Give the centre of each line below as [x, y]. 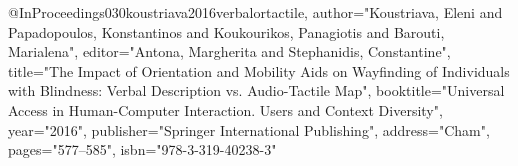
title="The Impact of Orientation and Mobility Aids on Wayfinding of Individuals [259, 70]
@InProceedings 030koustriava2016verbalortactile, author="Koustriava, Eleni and [255, 12]
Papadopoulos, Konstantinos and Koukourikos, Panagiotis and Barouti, [226, 31]
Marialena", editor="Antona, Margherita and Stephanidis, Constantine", [229, 51]
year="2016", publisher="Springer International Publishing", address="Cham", [249, 129]
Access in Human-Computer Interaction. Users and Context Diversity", [225, 109]
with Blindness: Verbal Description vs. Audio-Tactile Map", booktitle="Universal [256, 90]
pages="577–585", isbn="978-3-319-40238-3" [142, 149]
